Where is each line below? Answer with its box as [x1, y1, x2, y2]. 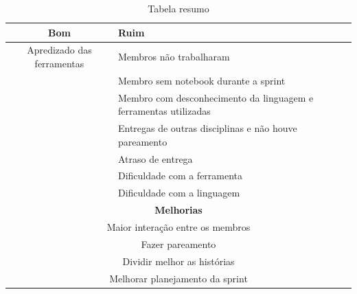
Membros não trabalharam [117, 49, 230, 64]
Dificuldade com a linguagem [117, 185, 240, 200]
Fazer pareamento [141, 236, 216, 251]
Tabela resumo [148, 1, 209, 15]
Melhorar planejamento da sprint [109, 271, 248, 285]
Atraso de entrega [117, 151, 193, 166]
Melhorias [154, 203, 203, 217]
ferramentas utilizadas [117, 104, 211, 118]
